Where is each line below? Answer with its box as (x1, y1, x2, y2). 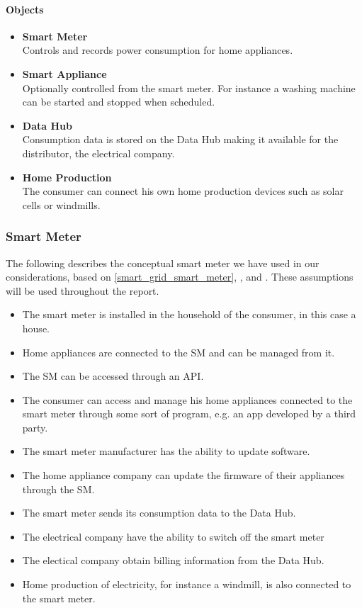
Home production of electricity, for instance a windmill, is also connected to (22, 577, 351, 592)
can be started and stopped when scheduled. (22, 94, 215, 109)
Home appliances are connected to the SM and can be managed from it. (22, 344, 335, 359)
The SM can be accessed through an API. (22, 368, 204, 383)
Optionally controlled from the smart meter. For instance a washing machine (22, 80, 356, 95)
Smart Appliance (22, 66, 107, 81)
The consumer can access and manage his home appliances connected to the (22, 392, 353, 407)
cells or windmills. (22, 197, 101, 212)
